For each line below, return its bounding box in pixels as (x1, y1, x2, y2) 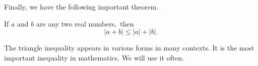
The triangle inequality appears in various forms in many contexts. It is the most (4, 42, 254, 53)
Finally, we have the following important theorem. (4, 1, 159, 11)
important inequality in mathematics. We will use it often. (4, 52, 184, 62)
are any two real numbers (36, 18, 115, 28)
